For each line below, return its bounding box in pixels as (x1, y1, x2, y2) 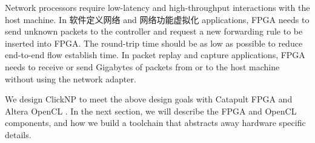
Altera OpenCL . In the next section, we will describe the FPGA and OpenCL (5, 104, 297, 117)
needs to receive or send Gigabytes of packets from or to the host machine (5, 60, 280, 73)
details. (5, 128, 31, 141)
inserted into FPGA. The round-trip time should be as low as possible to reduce (5, 36, 303, 49)
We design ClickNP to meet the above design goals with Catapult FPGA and (5, 93, 293, 105)
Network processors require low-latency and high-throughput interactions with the (5, 1, 310, 13)
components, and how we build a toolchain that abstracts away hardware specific (5, 116, 306, 129)
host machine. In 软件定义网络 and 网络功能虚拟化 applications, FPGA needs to (5, 13, 310, 25)
